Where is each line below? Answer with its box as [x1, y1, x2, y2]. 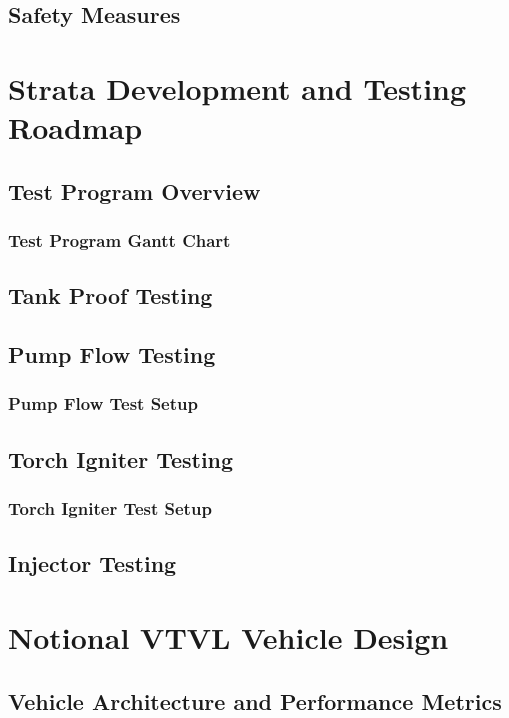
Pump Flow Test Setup [8, 391, 198, 416]
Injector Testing [8, 548, 177, 579]
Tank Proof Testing [8, 280, 213, 311]
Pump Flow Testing [8, 339, 216, 370]
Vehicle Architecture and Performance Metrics [8, 685, 502, 716]
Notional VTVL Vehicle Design [8, 616, 449, 657]
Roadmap [8, 107, 143, 148]
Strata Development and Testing [8, 67, 467, 108]
